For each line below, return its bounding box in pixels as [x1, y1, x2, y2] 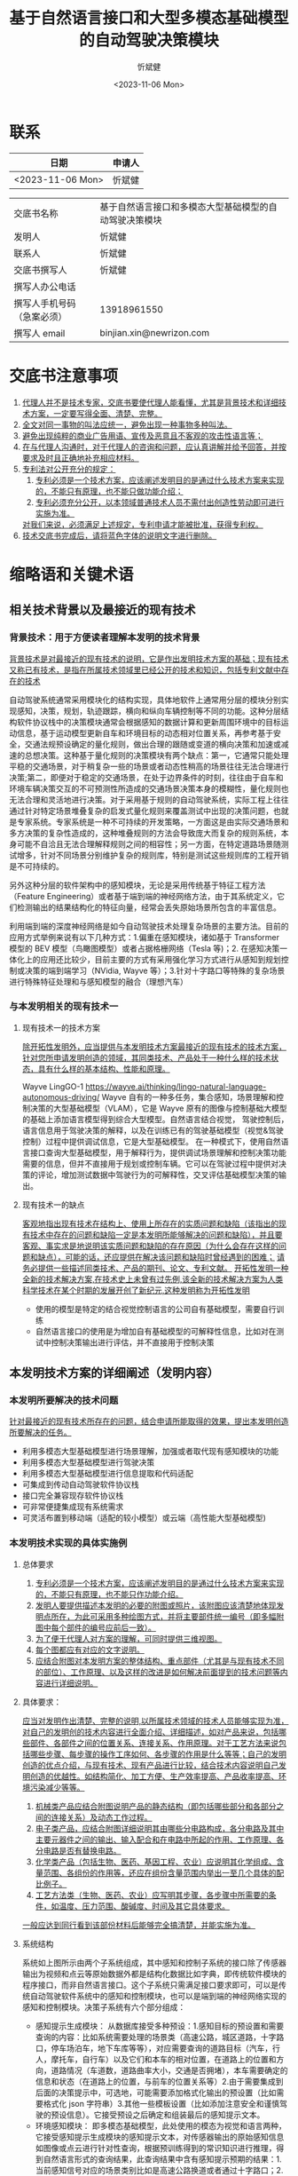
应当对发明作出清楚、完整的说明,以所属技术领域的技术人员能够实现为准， [21, 1715, 289, 1726]
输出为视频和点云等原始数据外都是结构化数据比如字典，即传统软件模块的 [21, 1968, 286, 1979]
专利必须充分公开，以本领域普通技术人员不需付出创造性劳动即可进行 [35, 496, 285, 507]
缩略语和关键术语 [9, 565, 135, 584]
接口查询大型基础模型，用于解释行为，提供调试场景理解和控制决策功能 [29, 1147, 286, 1158]
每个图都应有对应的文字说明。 [35, 1644, 145, 1655]
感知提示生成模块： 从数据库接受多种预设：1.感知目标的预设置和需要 [35, 2021, 285, 2031]
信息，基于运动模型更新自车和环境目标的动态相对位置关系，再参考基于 [16, 727, 273, 738]
